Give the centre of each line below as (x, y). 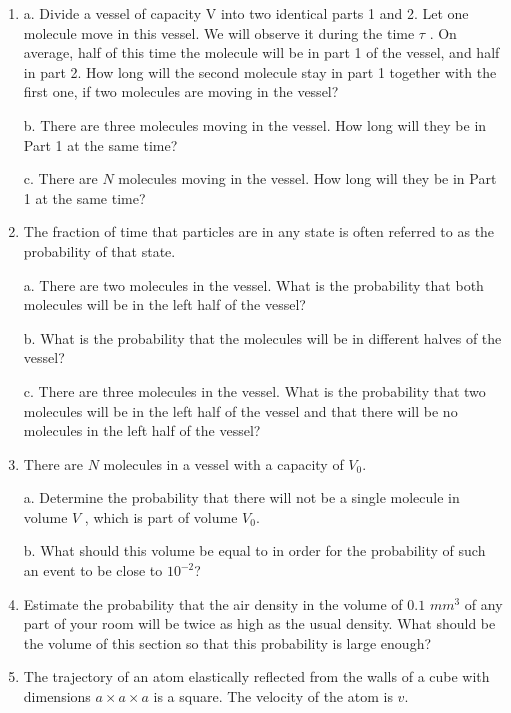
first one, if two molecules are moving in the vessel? (181, 91)
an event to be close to (93, 570)
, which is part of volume (161, 516)
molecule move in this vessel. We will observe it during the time (219, 32)
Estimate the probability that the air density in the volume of (213, 603)
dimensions (57, 696)
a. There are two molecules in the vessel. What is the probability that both (253, 284)
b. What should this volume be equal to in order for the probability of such (254, 550)
